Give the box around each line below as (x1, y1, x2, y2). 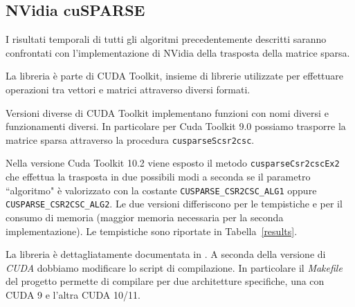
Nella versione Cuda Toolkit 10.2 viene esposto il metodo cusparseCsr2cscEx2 (6, 156, 340, 170)
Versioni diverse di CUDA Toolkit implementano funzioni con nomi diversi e (6, 105, 329, 120)
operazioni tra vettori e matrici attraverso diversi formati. (6, 82, 251, 96)
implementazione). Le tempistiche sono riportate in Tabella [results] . (6, 223, 298, 238)
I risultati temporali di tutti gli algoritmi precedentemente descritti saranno (6, 32, 327, 46)
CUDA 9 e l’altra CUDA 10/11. (6, 287, 140, 301)
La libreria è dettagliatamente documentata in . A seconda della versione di (6, 247, 326, 261)
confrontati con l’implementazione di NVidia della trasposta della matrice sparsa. (6, 45, 350, 59)
